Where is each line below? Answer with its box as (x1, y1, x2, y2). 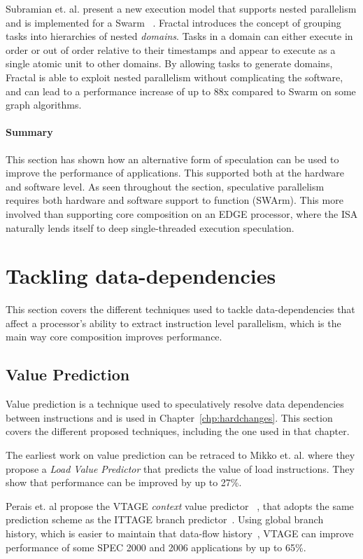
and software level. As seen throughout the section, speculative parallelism (6, 179, 325, 193)
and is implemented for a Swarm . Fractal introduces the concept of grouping (6, 15, 341, 29)
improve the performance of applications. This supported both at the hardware (6, 165, 344, 180)
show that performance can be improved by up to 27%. (6, 475, 242, 490)
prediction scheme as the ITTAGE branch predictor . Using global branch (6, 512, 324, 527)
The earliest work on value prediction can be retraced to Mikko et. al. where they (6, 448, 355, 462)
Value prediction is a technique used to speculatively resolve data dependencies (6, 396, 344, 411)
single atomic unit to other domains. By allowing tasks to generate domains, (6, 56, 333, 71)
